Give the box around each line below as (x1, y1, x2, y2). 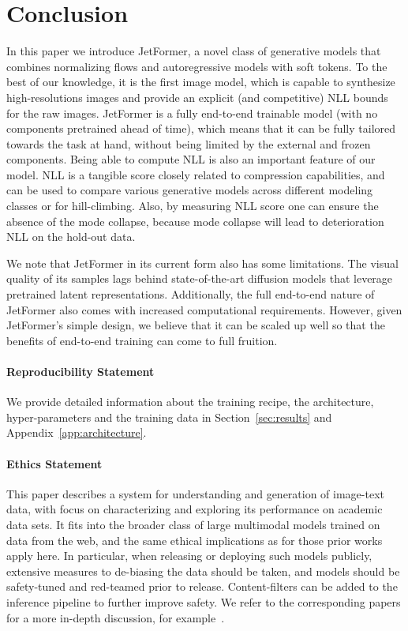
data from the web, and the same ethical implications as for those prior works (6, 531, 383, 548)
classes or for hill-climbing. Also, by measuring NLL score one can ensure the (6, 197, 379, 214)
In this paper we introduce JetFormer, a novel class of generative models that (6, 43, 381, 59)
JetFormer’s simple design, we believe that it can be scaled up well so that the (6, 317, 385, 333)
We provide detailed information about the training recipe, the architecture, (6, 393, 374, 410)
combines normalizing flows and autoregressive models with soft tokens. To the (6, 58, 387, 74)
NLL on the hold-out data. (6, 228, 136, 245)
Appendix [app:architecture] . (6, 424, 147, 441)
